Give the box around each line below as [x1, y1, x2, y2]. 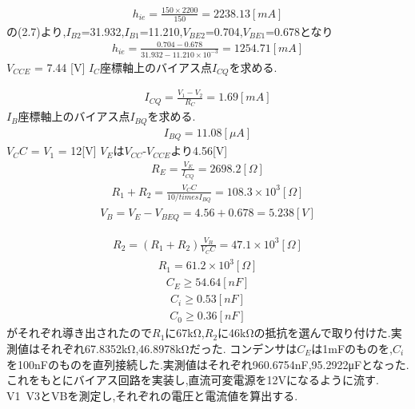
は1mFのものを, [311, 340, 393, 356]
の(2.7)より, [6, 22, 66, 39]
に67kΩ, [165, 324, 205, 341]
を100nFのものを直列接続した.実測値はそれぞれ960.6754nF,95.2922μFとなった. [6, 355, 409, 372]
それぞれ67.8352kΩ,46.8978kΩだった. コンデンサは [39, 340, 297, 356]
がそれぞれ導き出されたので [6, 324, 152, 341]
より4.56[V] [170, 142, 228, 159]
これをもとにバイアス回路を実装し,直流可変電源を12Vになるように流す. [6, 371, 380, 388]
